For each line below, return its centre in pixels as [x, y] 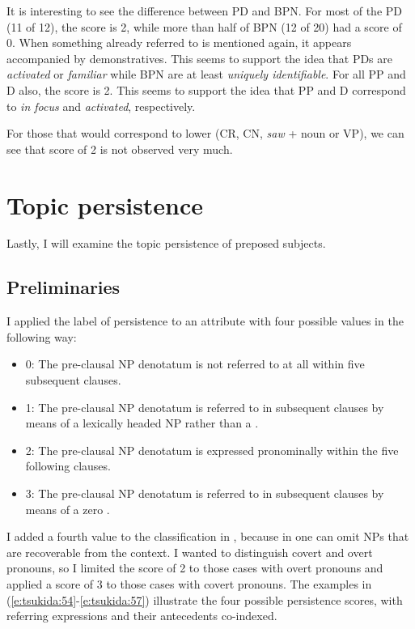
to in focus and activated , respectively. [101, 106]
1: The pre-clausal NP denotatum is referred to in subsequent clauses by [205, 407]
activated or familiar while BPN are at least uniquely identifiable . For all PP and [206, 74]
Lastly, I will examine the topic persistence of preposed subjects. [166, 243]
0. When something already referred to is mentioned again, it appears [179, 42]
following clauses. [68, 466]
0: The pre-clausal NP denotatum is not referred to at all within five [195, 364]
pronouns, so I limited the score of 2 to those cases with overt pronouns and [195, 568]
